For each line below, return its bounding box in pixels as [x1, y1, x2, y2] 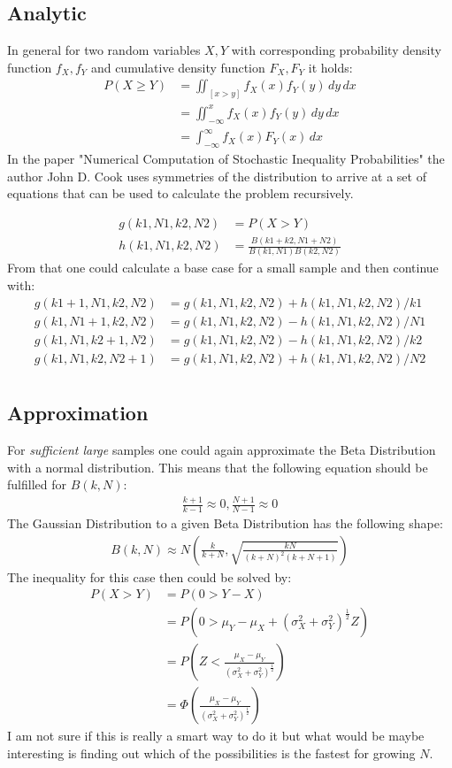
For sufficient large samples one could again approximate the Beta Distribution [7, 440, 436, 458]
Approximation [7, 399, 149, 426]
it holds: [308, 58, 353, 76]
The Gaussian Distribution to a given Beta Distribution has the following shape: [7, 513, 443, 532]
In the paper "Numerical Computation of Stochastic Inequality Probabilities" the [7, 149, 445, 167]
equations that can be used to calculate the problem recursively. [7, 184, 354, 203]
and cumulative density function [90, 58, 265, 76]
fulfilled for [7, 475, 66, 494]
